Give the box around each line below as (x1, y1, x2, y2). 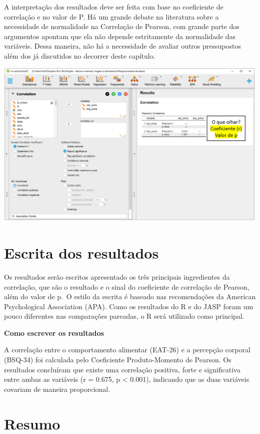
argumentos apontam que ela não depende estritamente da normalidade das (4, 31, 236, 41)
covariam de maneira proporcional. (4, 383, 110, 394)
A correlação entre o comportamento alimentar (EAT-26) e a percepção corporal (4, 344, 250, 355)
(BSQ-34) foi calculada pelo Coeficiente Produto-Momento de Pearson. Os (4, 354, 231, 365)
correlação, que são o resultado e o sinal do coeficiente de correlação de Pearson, (4, 281, 249, 292)
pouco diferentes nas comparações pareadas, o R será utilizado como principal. (4, 311, 244, 321)
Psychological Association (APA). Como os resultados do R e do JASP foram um (4, 301, 253, 311)
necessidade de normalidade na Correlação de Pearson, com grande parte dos (4, 21, 239, 32)
